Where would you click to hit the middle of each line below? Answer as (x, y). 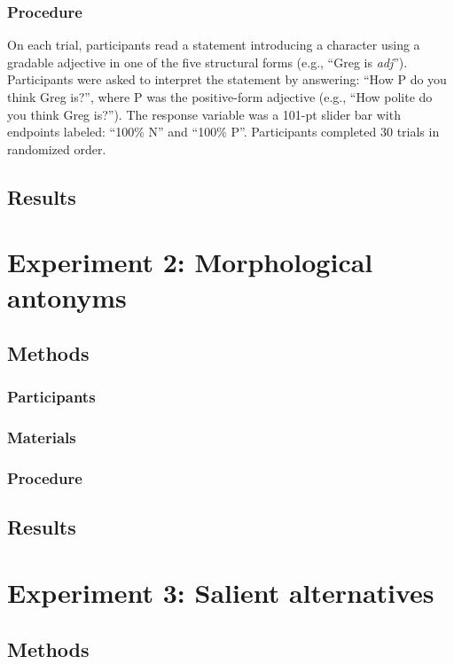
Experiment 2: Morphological (190, 262)
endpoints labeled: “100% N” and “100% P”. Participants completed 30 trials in (223, 132)
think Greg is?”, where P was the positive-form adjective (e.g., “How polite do (220, 97)
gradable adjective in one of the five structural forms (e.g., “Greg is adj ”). (207, 62)
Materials (42, 437)
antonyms (67, 297)
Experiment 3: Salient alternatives (221, 592)
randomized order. (57, 148)
